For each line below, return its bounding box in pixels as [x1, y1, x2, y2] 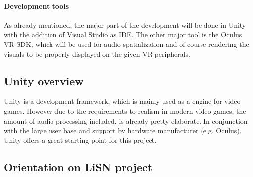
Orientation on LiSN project [4, 159, 152, 174]
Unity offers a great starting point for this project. [4, 134, 157, 145]
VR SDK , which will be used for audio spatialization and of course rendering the [4, 39, 249, 49]
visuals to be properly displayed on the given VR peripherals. [4, 48, 190, 59]
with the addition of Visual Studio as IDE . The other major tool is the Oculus [4, 29, 242, 40]
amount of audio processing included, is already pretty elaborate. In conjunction [4, 115, 248, 126]
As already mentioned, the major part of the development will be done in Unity [4, 19, 246, 30]
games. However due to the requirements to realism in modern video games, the [4, 105, 246, 116]
